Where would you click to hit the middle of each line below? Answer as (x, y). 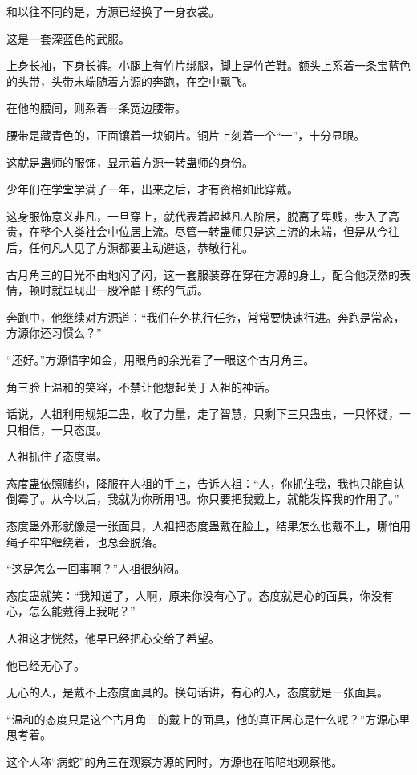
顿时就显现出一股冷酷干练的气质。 (118, 290)
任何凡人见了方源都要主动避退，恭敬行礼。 (141, 247)
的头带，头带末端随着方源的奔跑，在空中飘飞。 (130, 81)
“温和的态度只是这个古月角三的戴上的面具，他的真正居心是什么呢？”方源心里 (208, 718)
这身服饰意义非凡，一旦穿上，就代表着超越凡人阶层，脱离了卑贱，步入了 (197, 215)
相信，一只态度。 (62, 429)
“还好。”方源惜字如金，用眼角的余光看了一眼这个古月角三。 (161, 359)
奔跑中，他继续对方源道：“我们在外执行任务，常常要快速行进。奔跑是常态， (206, 316)
